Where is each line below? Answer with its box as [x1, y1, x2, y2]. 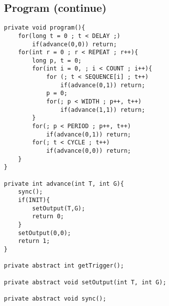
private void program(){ [4, 24, 85, 32]
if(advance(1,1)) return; [60, 106, 145, 113]
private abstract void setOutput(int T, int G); [4, 278, 167, 286]
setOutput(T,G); [32, 204, 85, 212]
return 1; [18, 238, 50, 245]
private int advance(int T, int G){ [4, 180, 124, 187]
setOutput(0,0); [18, 229, 71, 237]
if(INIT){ [18, 196, 50, 204]
